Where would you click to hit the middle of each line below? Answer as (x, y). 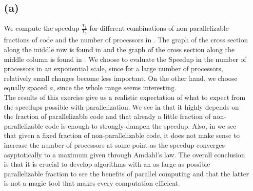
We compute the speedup (42, 28)
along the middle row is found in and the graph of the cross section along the (119, 49)
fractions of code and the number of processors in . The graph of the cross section (126, 40)
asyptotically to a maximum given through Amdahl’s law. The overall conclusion (125, 154)
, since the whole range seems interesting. (115, 87)
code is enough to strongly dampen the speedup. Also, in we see (141, 125)
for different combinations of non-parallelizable (159, 28)
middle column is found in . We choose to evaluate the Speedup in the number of (125, 59)
